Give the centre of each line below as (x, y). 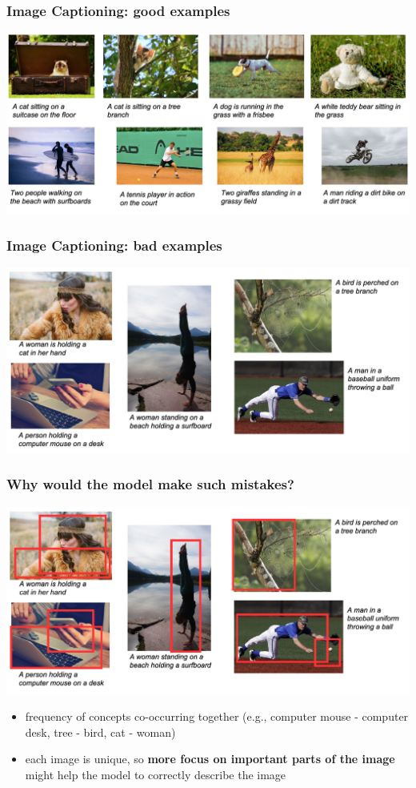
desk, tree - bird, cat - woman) (100, 732)
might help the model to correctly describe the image (156, 774)
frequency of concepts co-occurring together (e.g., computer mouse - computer (217, 716)
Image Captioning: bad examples (114, 245)
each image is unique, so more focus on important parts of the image (210, 759)
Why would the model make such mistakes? (150, 484)
